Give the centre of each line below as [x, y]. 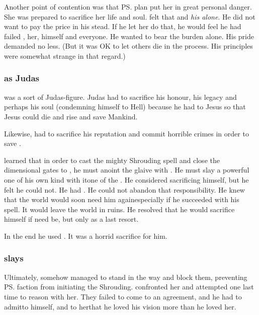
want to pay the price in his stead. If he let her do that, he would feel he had [123, 26]
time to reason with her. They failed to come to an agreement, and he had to [123, 296]
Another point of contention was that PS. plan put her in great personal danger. [128, 7]
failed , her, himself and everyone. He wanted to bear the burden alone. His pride [129, 36]
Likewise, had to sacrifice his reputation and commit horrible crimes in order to [126, 133]
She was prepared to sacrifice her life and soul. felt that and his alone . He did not [130, 16]
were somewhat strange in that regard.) [65, 55]
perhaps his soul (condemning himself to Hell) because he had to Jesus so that [125, 107]
